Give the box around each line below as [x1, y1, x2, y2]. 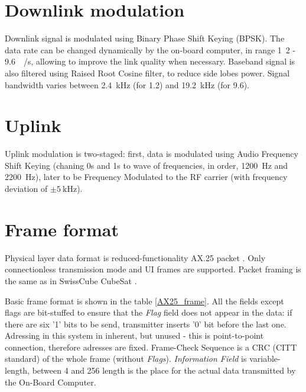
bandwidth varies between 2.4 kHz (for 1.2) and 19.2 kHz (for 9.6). [5, 78, 249, 91]
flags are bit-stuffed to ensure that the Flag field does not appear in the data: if [5, 306, 292, 319]
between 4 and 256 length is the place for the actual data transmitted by [32, 364, 296, 377]
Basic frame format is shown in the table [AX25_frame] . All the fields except [5, 294, 284, 307]
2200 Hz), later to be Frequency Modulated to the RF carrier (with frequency [5, 171, 288, 183]
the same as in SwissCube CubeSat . [5, 274, 137, 287]
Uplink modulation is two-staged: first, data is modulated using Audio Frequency [5, 147, 298, 160]
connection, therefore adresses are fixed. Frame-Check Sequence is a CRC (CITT [5, 340, 297, 353]
